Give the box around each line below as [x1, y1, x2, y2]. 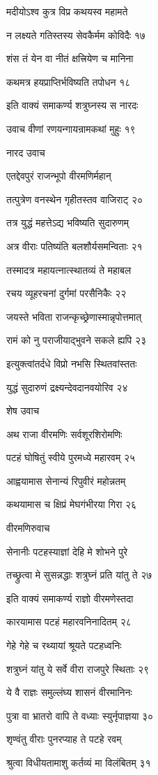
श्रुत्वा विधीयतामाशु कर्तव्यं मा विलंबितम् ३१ [6, 755, 151, 769]
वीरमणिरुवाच [6, 521, 50, 535]
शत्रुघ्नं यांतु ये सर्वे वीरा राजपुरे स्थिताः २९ [6, 661, 150, 676]
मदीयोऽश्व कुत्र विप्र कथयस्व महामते [6, 4, 128, 18]
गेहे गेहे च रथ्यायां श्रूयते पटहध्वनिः [6, 638, 122, 653]
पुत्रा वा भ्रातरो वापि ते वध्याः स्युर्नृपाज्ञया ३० [6, 708, 154, 723]
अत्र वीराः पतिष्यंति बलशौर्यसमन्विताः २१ [6, 238, 143, 253]
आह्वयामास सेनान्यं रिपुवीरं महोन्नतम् [6, 473, 126, 488]
